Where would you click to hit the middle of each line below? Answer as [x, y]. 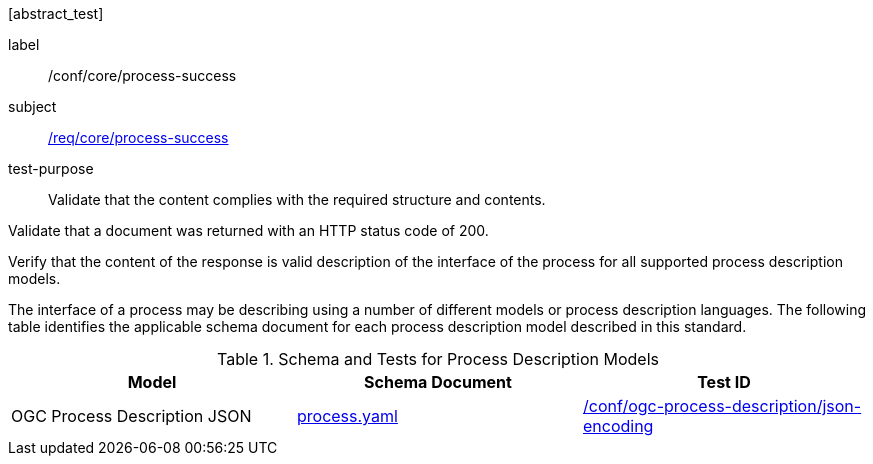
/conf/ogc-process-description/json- [722, 406]
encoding [618, 426]
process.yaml [347, 416]
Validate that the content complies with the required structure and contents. [297, 199]
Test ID [724, 382]
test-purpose [51, 168]
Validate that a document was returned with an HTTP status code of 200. [248, 230]
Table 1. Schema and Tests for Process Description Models [438, 359]
